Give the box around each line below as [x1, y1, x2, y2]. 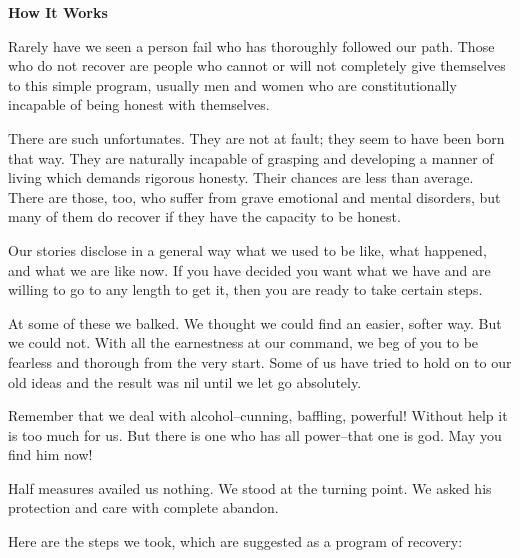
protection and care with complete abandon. [8, 497, 279, 518]
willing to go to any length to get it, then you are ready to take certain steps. [8, 279, 483, 300]
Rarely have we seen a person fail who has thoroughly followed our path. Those [8, 35, 495, 56]
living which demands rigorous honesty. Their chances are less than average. [8, 167, 474, 188]
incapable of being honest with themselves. [8, 94, 270, 115]
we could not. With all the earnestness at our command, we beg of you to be [8, 332, 479, 353]
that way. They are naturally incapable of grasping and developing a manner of [8, 147, 494, 168]
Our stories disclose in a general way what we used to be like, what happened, [8, 239, 487, 260]
